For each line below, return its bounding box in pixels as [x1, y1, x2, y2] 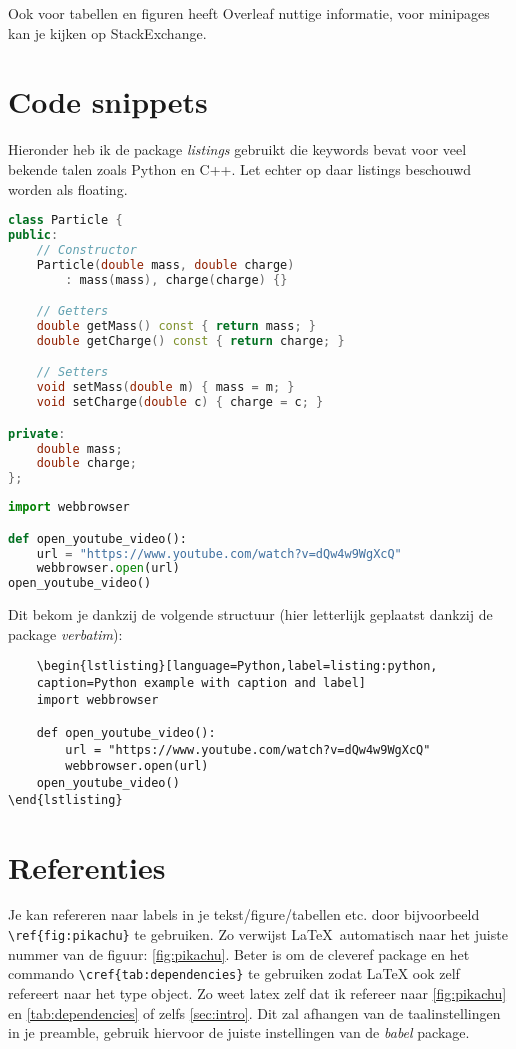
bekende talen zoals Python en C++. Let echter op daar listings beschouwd [8, 158, 472, 179]
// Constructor [36, 242, 137, 257]
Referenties [8, 846, 166, 887]
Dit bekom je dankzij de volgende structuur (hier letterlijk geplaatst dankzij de [8, 604, 493, 625]
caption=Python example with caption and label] [36, 676, 366, 691]
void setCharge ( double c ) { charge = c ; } [36, 395, 324, 410]
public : [8, 227, 59, 242]
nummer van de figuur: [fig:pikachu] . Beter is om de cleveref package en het [8, 943, 470, 964]
